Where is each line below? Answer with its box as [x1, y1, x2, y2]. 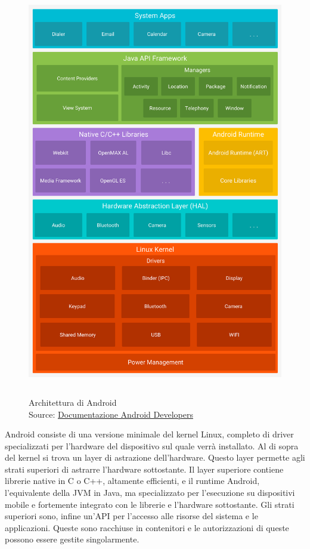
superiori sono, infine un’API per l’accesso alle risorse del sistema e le [5, 510, 258, 522]
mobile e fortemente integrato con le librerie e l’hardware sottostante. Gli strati [5, 498, 294, 510]
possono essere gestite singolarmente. [5, 533, 139, 545]
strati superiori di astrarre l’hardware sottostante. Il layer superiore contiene [5, 462, 284, 475]
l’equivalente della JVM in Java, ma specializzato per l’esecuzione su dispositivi [5, 486, 295, 499]
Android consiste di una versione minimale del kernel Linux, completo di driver [5, 428, 294, 440]
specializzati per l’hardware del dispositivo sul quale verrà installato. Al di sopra [5, 439, 299, 452]
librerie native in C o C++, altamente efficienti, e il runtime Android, [5, 474, 260, 487]
